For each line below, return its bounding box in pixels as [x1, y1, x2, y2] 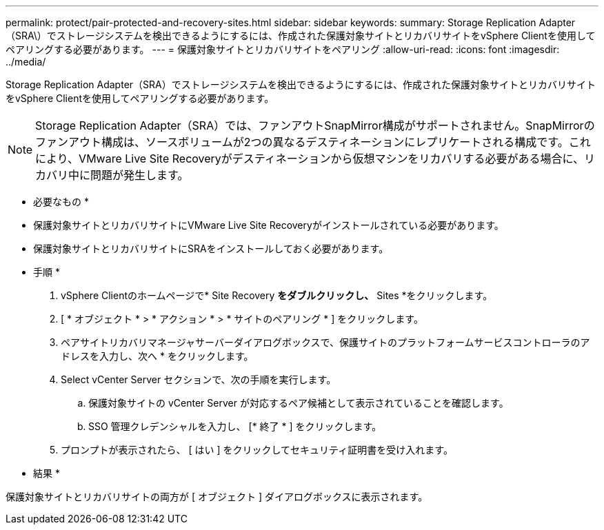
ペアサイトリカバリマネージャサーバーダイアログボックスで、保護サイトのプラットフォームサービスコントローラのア [61, 336, 590, 348]
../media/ [6, 56, 46, 68]
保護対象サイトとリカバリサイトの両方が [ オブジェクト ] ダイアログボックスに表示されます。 [6, 491, 428, 502]
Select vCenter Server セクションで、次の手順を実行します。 [61, 374, 336, 385]
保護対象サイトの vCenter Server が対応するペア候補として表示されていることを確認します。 [88, 397, 509, 409]
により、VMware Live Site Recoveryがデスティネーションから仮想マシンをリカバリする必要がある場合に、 [35, 152, 585, 165]
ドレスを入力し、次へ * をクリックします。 [61, 350, 254, 362]
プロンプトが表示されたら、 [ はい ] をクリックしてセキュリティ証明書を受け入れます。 [61, 444, 453, 456]
